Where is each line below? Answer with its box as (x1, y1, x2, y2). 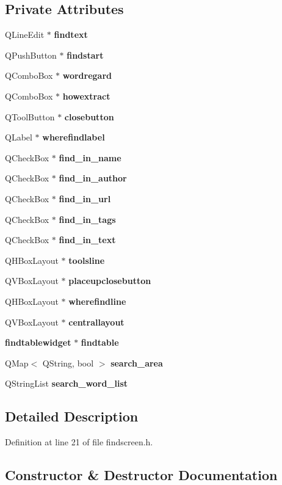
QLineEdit (5, 28, 45, 41)
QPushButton (5, 48, 57, 61)
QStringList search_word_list (5, 377, 128, 390)
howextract (62, 89, 110, 102)
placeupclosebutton (68, 274, 151, 287)
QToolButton (5, 110, 55, 123)
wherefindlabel (42, 131, 105, 144)
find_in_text (59, 233, 116, 246)
